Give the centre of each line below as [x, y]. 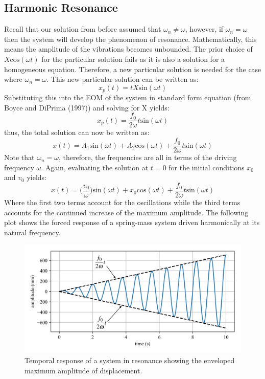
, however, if [204, 29]
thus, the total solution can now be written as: [77, 132]
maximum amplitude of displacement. [83, 370]
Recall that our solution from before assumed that [83, 29]
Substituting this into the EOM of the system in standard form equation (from [128, 97]
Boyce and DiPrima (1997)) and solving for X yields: [87, 107]
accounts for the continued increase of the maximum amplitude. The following [126, 212]
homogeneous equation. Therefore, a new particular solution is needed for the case [133, 69]
